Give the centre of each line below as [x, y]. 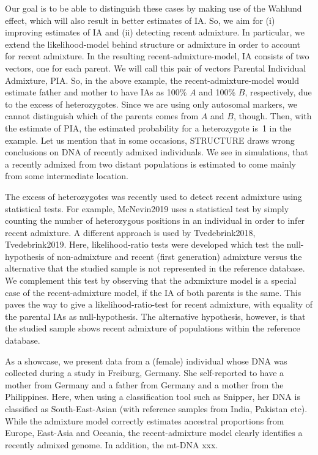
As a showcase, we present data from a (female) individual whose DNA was [146, 361]
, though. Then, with [272, 116]
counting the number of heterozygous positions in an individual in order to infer [155, 220]
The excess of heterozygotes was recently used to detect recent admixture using [153, 196]
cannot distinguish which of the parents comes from [102, 116]
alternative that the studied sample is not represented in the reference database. [155, 268]
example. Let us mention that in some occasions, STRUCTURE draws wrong [150, 140]
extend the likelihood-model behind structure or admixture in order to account [153, 44]
